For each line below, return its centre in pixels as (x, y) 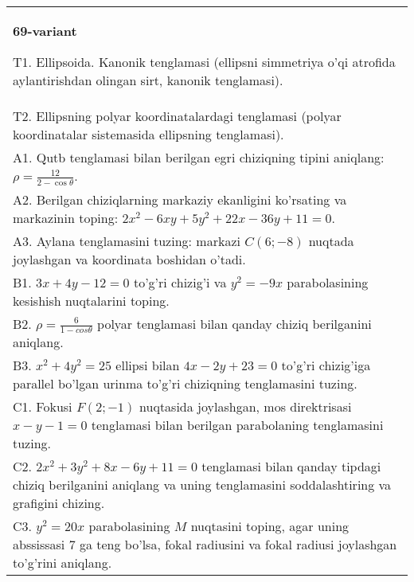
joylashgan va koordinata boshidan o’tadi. (129, 259)
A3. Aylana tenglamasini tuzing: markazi (127, 240)
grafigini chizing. (59, 503)
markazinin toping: (66, 217)
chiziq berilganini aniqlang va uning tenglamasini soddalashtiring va (202, 485)
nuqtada (331, 240)
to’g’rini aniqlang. (62, 563)
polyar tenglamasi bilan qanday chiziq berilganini (234, 323)
